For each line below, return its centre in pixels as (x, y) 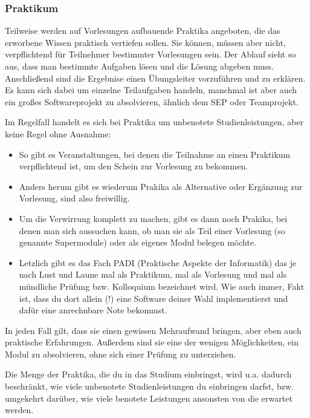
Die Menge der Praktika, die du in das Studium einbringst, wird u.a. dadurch (148, 374)
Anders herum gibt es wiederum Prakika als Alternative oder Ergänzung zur (161, 186)
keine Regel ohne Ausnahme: (58, 133)
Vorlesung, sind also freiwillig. (74, 198)
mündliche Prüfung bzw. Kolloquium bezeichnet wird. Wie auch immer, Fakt (162, 286)
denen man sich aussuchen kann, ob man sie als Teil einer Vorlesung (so (152, 230)
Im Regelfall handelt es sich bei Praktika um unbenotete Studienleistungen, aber (154, 122)
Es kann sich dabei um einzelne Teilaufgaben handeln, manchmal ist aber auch (151, 90)
